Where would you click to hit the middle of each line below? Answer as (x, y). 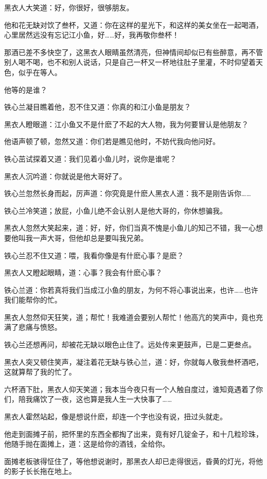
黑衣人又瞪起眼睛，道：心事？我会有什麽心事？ (83, 272)
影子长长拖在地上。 (43, 471)
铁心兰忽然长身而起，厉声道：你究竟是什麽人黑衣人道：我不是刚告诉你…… (128, 193)
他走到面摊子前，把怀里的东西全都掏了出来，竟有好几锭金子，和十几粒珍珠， (133, 433)
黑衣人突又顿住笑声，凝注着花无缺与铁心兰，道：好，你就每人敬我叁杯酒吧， (133, 361)
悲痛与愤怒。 (40, 327)
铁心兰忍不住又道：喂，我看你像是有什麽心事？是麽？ (94, 255)
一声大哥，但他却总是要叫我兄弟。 (90, 237)
